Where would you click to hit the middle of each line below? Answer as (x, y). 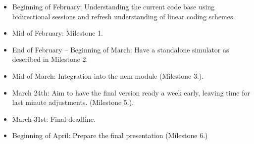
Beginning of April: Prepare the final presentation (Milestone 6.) (110, 135)
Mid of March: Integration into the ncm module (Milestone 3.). (108, 75)
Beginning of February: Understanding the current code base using (113, 6)
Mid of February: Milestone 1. (57, 33)
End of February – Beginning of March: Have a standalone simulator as (121, 49)
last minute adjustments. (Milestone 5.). (73, 102)
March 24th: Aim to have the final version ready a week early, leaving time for (131, 92)
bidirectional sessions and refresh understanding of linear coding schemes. (124, 16)
